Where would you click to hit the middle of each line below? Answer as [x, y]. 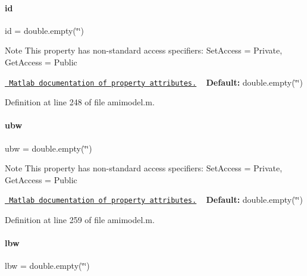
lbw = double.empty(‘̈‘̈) [47, 266]
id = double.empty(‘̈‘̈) [45, 30]
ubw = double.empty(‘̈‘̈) [48, 148]
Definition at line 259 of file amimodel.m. [80, 220]
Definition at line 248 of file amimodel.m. [80, 102]
